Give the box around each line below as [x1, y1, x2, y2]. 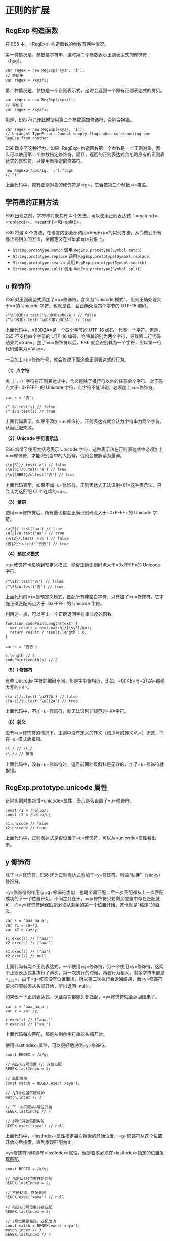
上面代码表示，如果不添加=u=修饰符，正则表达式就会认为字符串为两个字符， [5, 418, 164, 424]
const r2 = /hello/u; [5, 812, 51, 818]
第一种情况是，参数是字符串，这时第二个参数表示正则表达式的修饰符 [5, 52, 147, 57]
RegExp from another [5, 136, 49, 141]
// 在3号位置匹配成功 [5, 1091, 45, 1096]
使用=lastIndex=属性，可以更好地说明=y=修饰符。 [5, 1042, 109, 1048]
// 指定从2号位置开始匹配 [5, 1176, 52, 1181]
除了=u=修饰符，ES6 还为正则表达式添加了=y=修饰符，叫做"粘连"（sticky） [5, 872, 163, 878]
